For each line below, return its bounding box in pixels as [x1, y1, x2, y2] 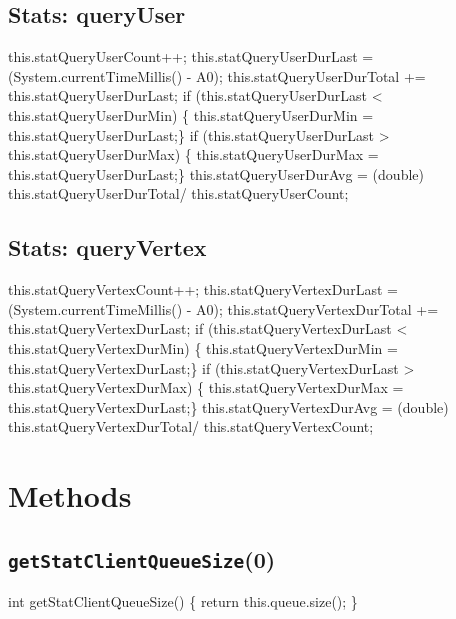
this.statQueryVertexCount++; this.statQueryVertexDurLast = [8, 279, 398, 300]
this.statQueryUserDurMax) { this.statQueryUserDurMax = [8, 144, 379, 165]
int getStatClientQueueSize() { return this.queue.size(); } [8, 591, 358, 612]
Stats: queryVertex [8, 232, 207, 263]
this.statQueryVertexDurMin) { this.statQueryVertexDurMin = [8, 337, 398, 358]
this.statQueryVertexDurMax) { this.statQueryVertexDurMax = [8, 377, 404, 398]
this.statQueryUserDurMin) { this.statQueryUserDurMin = [8, 104, 374, 125]
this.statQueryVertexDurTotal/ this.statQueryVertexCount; [8, 416, 374, 437]
